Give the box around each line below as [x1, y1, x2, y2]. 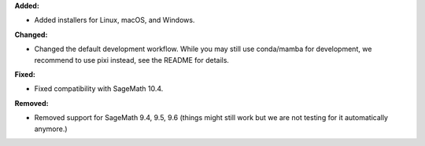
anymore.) [34, 124, 68, 133]
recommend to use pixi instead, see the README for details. [34, 55, 230, 64]
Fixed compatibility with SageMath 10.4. [34, 84, 164, 93]
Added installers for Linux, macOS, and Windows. [34, 16, 195, 25]
